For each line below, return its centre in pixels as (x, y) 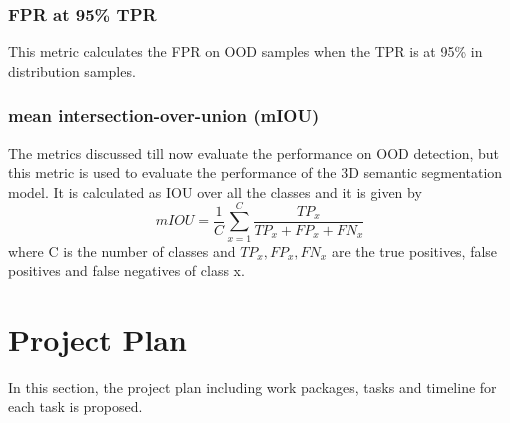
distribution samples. (72, 70)
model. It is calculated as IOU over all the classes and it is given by (215, 191)
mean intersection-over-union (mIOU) (164, 115)
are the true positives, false (414, 250)
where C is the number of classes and (122, 250)
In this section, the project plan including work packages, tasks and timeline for (252, 386)
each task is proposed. (75, 406)
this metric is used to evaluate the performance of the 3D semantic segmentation (255, 172)
